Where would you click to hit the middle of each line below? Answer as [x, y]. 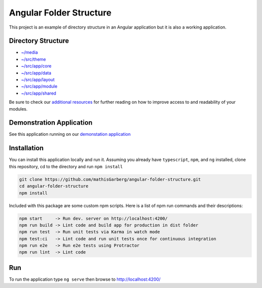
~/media [30, 52]
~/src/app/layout [38, 80]
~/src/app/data [36, 73]
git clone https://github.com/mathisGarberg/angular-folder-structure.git [110, 179]
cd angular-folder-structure [54, 186]
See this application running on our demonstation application [70, 134]
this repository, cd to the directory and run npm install [66, 166]
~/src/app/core [36, 66]
